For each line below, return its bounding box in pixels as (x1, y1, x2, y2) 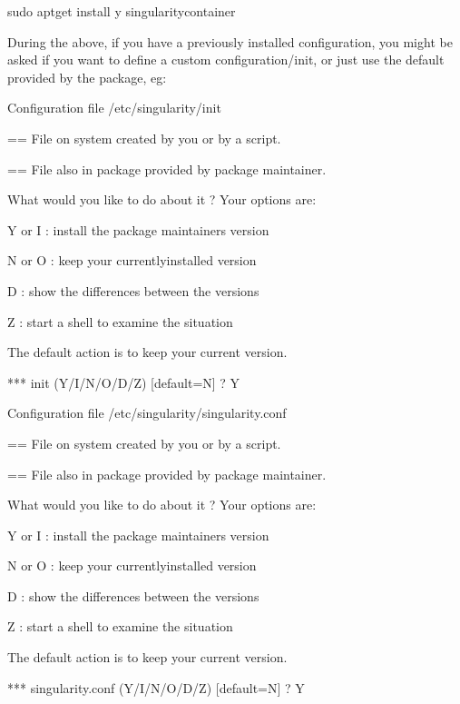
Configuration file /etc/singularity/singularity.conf (7, 403, 287, 422)
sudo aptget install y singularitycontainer (7, 2, 236, 20)
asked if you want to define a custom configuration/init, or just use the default (7, 50, 445, 69)
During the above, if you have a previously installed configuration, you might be (7, 32, 453, 51)
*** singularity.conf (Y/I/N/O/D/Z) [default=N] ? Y (7, 678, 305, 697)
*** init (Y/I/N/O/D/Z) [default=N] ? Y (7, 372, 240, 392)
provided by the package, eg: (7, 67, 167, 86)
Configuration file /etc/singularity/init (7, 98, 221, 117)
